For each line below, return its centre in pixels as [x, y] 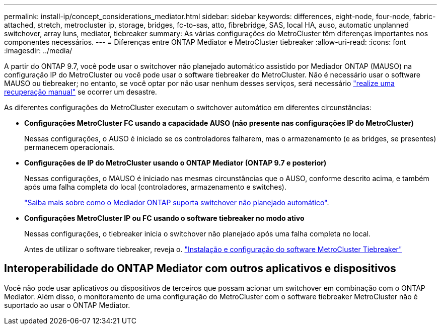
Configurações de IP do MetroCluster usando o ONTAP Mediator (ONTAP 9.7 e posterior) [175, 163]
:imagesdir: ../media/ [38, 51]
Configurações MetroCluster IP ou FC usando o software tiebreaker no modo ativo [164, 218]
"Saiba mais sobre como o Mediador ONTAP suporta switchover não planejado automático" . [177, 202]
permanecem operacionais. [70, 147]
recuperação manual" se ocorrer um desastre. [81, 92]
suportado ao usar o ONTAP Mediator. [67, 305]
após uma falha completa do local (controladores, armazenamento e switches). [155, 187]
